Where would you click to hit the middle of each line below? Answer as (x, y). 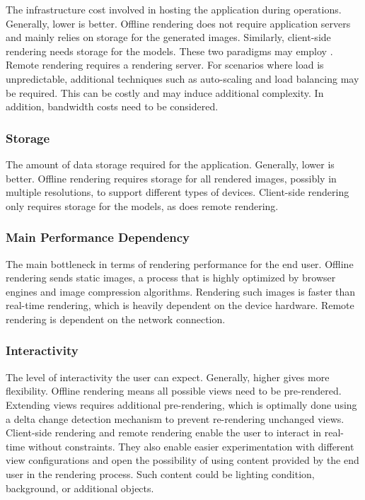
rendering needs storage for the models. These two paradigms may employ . (169, 51)
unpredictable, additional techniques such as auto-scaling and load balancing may (182, 78)
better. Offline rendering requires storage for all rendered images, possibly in (171, 178)
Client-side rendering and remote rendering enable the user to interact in (164, 432)
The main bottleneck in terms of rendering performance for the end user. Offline (180, 263)
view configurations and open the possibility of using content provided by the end (182, 460)
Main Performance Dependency (98, 237)
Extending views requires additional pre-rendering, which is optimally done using (181, 404)
